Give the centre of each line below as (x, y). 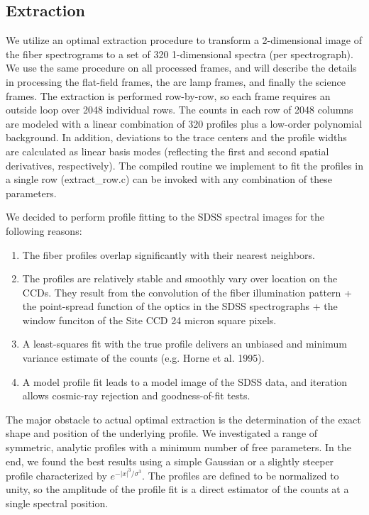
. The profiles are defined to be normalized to (241, 475)
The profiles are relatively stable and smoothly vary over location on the (180, 278)
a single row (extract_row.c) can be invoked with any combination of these (169, 179)
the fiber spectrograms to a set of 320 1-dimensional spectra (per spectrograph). (180, 54)
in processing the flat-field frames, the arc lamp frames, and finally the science (176, 81)
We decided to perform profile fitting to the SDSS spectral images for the (165, 217)
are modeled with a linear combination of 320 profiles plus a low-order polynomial (184, 123)
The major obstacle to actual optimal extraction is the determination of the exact (183, 419)
